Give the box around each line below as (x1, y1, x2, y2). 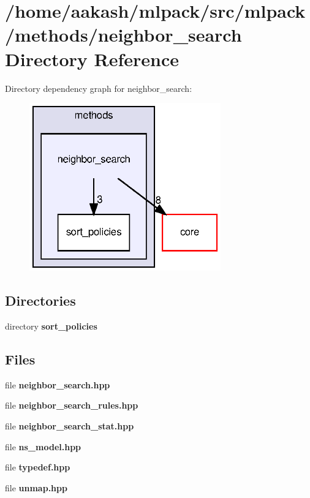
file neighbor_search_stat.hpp (5, 419, 134, 432)
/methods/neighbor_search (5, 22, 242, 47)
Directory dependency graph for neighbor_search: (5, 81, 192, 94)
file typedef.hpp (5, 461, 70, 473)
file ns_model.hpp (5, 440, 81, 453)
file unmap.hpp (5, 481, 67, 494)
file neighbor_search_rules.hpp (5, 399, 138, 412)
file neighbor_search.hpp (5, 378, 110, 391)
